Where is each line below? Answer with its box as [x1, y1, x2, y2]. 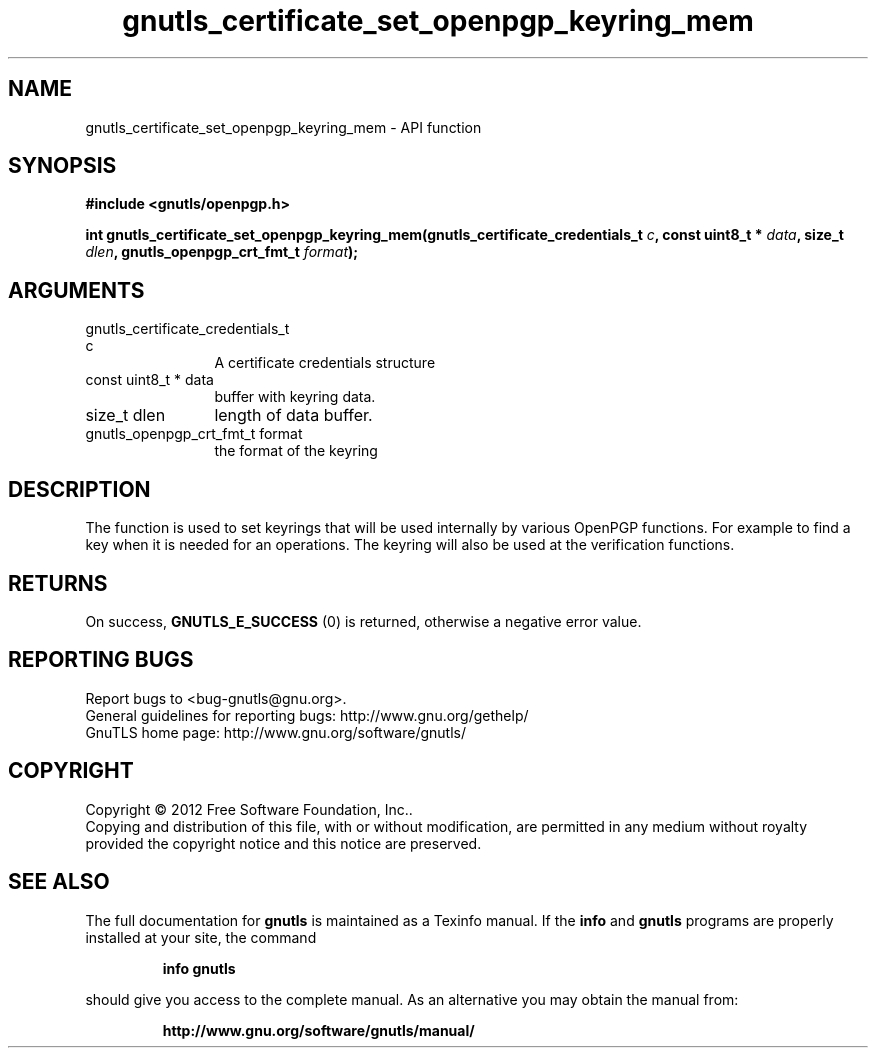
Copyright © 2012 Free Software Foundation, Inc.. [85, 800, 413, 818]
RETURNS [8, 570, 108, 596]
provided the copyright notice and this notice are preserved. [85, 834, 482, 852]
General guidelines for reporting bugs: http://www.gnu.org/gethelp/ [85, 706, 529, 724]
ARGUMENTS [8, 277, 145, 303]
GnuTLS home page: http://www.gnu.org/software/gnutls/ [85, 723, 466, 741]
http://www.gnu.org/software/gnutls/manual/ [162, 1021, 475, 1039]
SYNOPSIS [8, 153, 117, 179]
